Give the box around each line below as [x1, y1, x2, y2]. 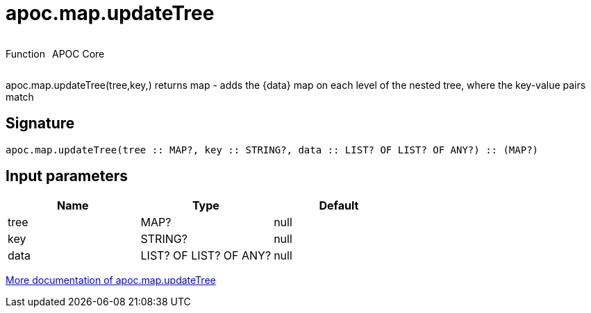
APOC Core [51, 47, 105, 60]
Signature [6, 115, 75, 133]
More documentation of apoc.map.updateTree [6, 274, 216, 287]
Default [319, 198, 359, 213]
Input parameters [6, 167, 128, 185]
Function [6, 47, 45, 60]
